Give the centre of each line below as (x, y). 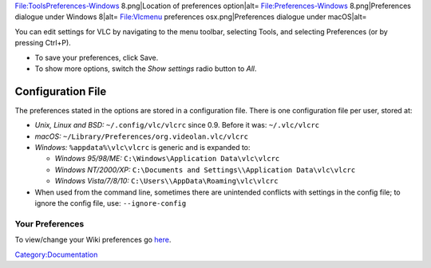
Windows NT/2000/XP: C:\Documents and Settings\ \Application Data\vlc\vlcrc (205, 169)
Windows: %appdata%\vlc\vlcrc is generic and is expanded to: (142, 148)
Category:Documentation (56, 254)
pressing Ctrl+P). (43, 43)
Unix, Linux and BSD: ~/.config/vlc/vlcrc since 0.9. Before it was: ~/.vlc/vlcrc (177, 125)
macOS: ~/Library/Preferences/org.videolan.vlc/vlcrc (142, 136)
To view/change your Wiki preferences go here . (93, 240)
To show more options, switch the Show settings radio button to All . (146, 69)
